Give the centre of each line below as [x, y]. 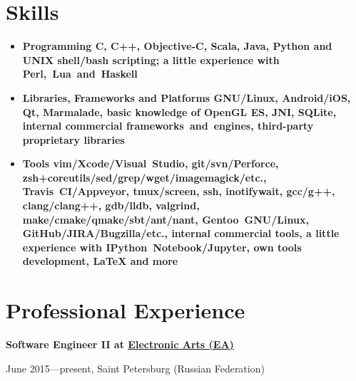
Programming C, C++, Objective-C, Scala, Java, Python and [177, 46]
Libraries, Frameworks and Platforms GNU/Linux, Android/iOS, [187, 97]
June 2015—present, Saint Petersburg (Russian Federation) [135, 368]
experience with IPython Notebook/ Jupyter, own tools [162, 247]
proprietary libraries [73, 139]
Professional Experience [126, 310]
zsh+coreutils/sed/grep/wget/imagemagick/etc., [144, 177]
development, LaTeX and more [100, 261]
